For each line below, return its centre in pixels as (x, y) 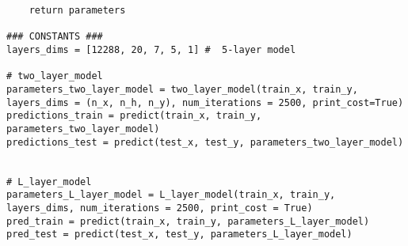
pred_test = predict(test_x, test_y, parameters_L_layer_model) (179, 235)
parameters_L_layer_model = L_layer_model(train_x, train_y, (171, 195)
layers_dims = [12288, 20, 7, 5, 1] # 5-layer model (151, 49)
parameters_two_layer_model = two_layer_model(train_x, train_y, (182, 89)
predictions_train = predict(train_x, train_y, (134, 116)
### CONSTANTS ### (55, 37)
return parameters (77, 10)
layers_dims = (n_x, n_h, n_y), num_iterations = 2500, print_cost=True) (205, 102)
